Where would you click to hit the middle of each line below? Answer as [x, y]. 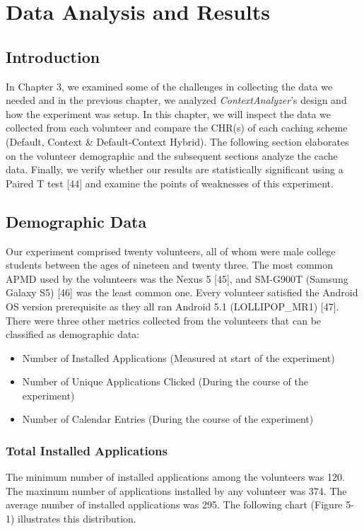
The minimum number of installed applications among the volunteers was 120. [175, 477]
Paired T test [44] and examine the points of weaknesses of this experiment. [170, 183]
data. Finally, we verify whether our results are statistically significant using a [175, 169]
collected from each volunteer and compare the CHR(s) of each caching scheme [177, 128]
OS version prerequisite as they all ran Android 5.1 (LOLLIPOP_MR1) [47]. [172, 306]
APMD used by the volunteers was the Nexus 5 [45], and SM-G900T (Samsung [177, 278]
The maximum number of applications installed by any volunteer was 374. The [176, 490]
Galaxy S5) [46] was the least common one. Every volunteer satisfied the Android [182, 292]
